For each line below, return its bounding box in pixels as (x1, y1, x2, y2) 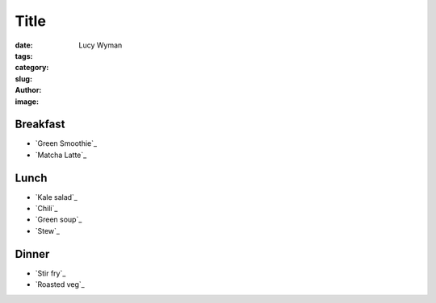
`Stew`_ (35, 226, 61, 235)
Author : (15, 85, 42, 95)
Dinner (15, 247, 50, 261)
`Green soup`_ (35, 214, 82, 225)
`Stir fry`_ (35, 268, 66, 278)
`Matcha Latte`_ (35, 150, 87, 160)
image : (15, 97, 40, 106)
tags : (15, 51, 33, 60)
